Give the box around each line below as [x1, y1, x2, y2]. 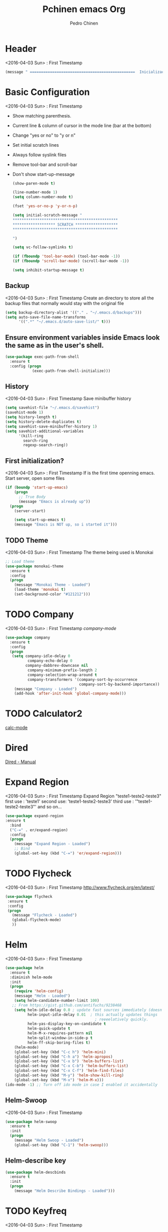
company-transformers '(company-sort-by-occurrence [27, 677, 137, 682]
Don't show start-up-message [12, 171, 75, 177]
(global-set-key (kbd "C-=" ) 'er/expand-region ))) [14, 851, 122, 856]
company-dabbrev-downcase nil [25, 663, 88, 668]
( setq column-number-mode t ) [12, 194, 73, 199]
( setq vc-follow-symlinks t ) [12, 245, 73, 250]
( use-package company [5, 635, 50, 640]
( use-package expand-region [5, 813, 64, 818]
